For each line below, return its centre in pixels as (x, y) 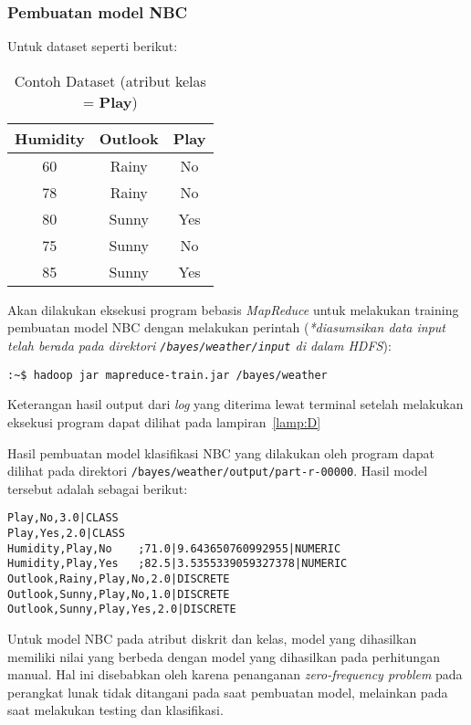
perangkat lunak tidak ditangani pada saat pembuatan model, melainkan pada (228, 692)
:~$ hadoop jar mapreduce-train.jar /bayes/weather (167, 375)
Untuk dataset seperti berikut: (93, 46)
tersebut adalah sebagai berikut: (98, 488)
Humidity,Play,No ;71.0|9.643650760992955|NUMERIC (174, 548)
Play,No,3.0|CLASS (63, 518)
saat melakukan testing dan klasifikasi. (115, 710)
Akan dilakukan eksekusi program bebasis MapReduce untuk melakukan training (233, 309)
